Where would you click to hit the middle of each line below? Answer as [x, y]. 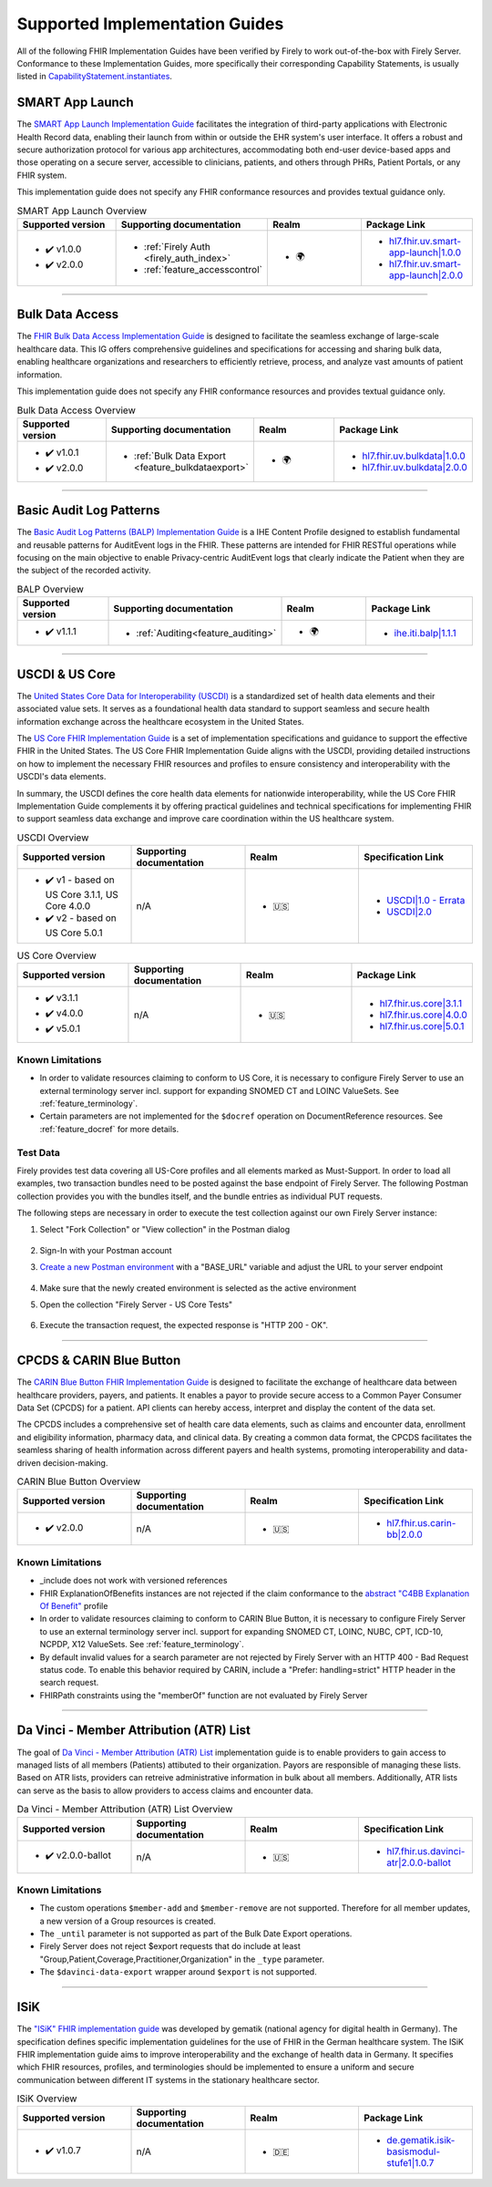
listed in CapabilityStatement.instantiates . [95, 77]
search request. [69, 1683]
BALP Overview [50, 590]
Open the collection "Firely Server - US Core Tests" [136, 1305]
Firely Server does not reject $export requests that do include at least [170, 1946]
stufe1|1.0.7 [410, 2163]
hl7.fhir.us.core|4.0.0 [424, 1015]
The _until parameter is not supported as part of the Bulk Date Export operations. [196, 1934]
